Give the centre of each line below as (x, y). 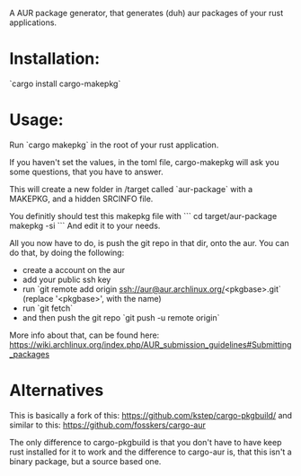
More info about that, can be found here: (84, 335)
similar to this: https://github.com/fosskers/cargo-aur (108, 425)
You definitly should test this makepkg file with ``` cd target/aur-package (143, 216)
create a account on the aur (74, 269)
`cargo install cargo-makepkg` (65, 84)
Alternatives (57, 391)
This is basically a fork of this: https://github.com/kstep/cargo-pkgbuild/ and (151, 415)
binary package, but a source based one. (85, 461)
